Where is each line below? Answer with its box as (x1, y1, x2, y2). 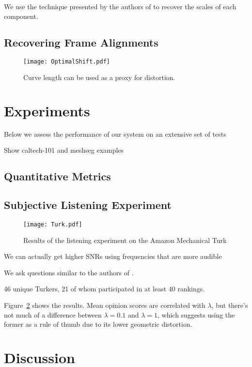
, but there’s (211, 300, 248, 310)
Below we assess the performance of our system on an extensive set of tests (4, 128, 226, 139)
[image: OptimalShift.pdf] (23, 58, 110, 65)
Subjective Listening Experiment (4, 197, 172, 212)
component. (4, 11, 38, 21)
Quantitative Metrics (4, 169, 111, 184)
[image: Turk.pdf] (23, 221, 82, 228)
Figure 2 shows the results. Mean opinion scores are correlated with (4, 300, 205, 310)
